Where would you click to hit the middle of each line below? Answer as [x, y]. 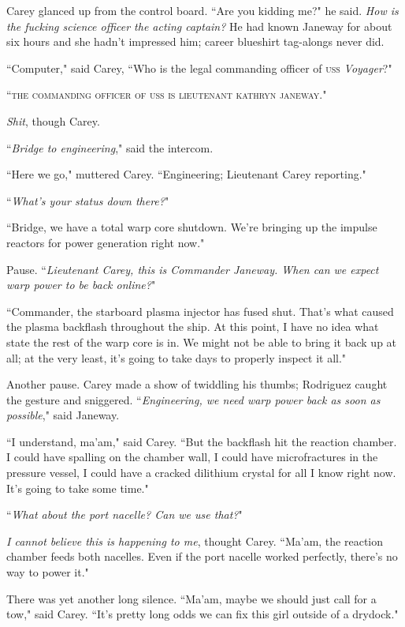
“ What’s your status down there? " [88, 200]
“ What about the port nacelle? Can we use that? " [124, 514]
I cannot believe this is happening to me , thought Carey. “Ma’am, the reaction [195, 541]
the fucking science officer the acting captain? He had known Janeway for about [199, 26]
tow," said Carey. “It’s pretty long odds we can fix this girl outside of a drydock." [202, 614]
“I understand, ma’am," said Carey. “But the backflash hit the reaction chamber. [202, 441]
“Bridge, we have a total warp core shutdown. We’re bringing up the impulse [192, 227]
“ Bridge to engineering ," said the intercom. [110, 147]
